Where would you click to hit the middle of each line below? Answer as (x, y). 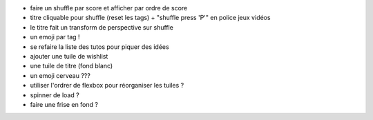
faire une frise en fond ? (64, 104)
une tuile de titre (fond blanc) (71, 66)
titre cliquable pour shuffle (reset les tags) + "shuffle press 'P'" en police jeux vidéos (150, 18)
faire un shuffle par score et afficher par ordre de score (109, 8)
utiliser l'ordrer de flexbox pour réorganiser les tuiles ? (107, 86)
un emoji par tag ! (55, 37)
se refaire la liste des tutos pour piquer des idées (99, 47)
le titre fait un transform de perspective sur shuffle (102, 27)
